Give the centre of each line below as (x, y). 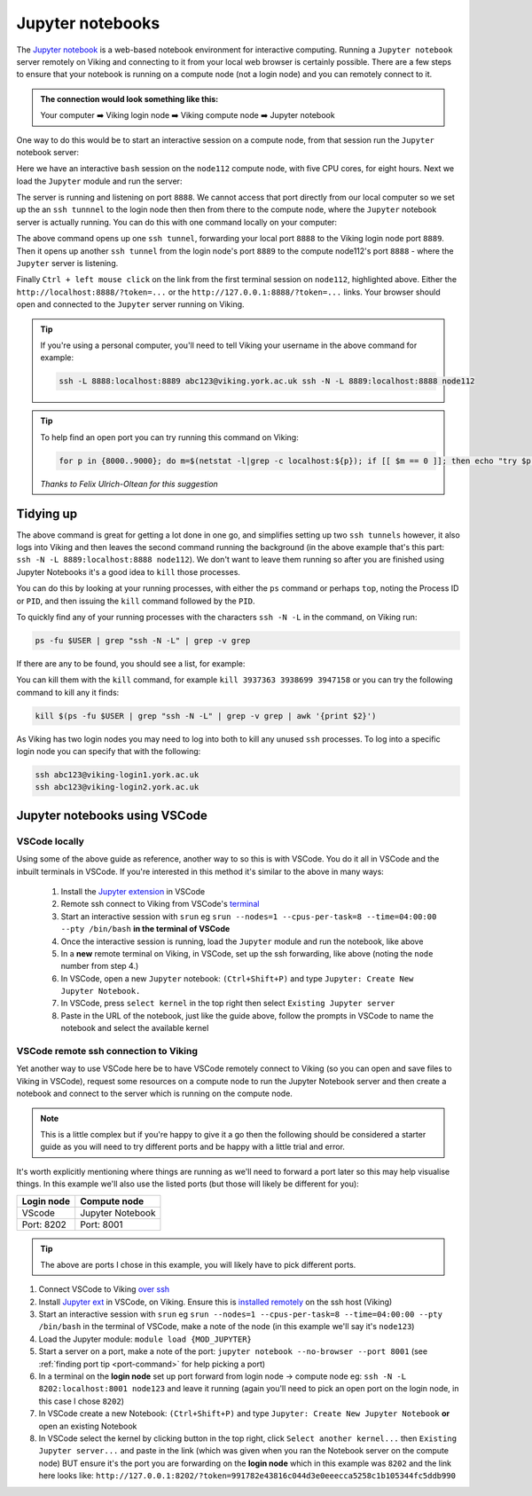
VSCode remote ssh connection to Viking (107, 1051)
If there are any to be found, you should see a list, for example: (131, 663)
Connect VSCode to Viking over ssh (104, 1289)
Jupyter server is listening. (67, 264)
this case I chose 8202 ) (81, 1401)
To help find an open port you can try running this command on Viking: (169, 437)
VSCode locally (50, 841)
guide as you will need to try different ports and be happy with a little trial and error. (193, 1147)
